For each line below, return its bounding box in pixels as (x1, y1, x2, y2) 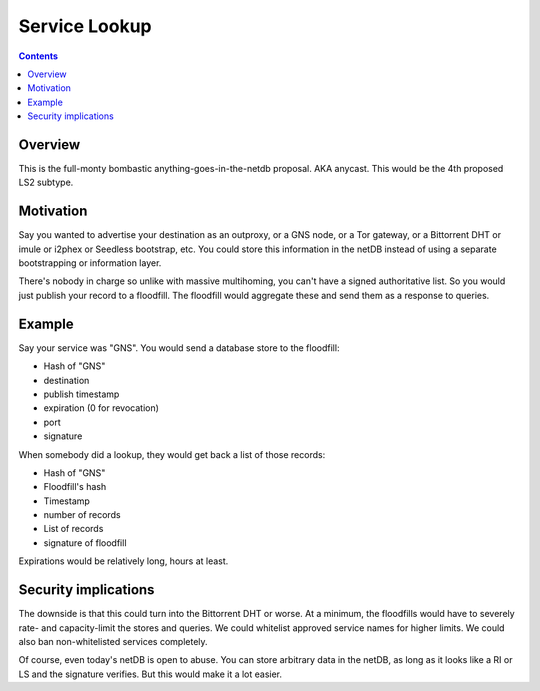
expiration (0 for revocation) (43, 402, 160, 414)
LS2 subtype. (18, 176, 74, 189)
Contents (18, 50, 59, 62)
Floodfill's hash (43, 481, 107, 493)
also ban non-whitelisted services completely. (18, 635, 209, 647)
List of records (43, 523, 104, 535)
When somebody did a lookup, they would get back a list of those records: (18, 448, 326, 460)
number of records (43, 509, 121, 521)
